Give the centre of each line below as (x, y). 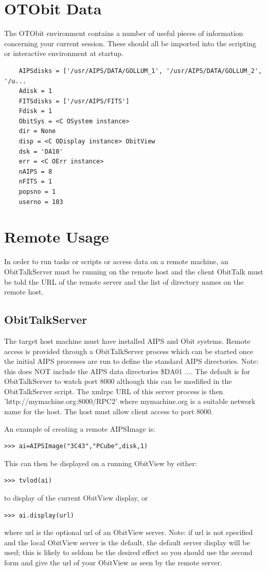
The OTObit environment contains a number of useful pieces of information (124, 33)
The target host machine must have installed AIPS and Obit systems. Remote (127, 340)
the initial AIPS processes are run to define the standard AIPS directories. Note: (131, 361)
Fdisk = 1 (35, 111)
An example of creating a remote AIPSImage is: (80, 428)
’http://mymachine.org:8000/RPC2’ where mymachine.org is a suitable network (130, 401)
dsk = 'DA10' (41, 151)
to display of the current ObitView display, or (76, 498)
